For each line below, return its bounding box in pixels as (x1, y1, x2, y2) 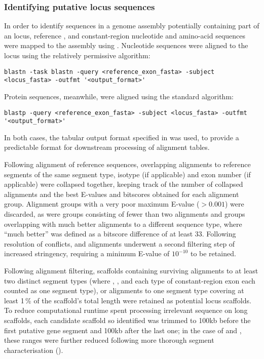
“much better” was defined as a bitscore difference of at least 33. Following (4, 228, 236, 239)
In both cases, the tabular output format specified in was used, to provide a (4, 132, 239, 142)
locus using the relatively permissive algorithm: (4, 50, 150, 60)
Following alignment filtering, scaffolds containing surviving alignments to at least (4, 265, 258, 275)
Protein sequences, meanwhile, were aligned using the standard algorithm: (4, 91, 234, 101)
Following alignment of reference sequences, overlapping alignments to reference (4, 159, 251, 169)
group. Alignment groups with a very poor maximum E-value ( (4, 198, 200, 209)
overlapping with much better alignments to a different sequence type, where (4, 218, 242, 229)
